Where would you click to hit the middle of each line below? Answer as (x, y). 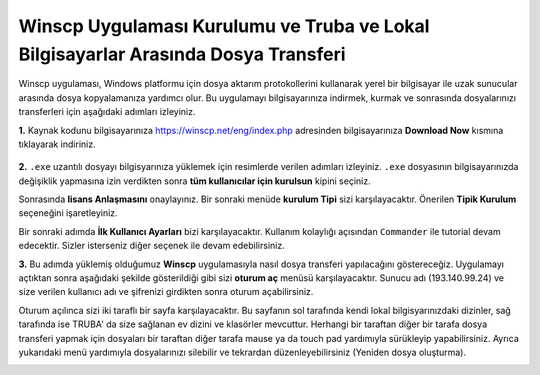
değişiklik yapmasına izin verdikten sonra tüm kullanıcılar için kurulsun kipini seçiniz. (194, 181)
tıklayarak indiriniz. (57, 144)
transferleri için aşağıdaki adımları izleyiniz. (107, 112)
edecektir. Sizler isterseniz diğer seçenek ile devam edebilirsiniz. (151, 246)
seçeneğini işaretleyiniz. (68, 213)
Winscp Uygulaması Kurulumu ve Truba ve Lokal (224, 26)
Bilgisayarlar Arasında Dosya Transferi (182, 54)
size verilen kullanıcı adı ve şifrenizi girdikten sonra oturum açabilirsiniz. (166, 292)
